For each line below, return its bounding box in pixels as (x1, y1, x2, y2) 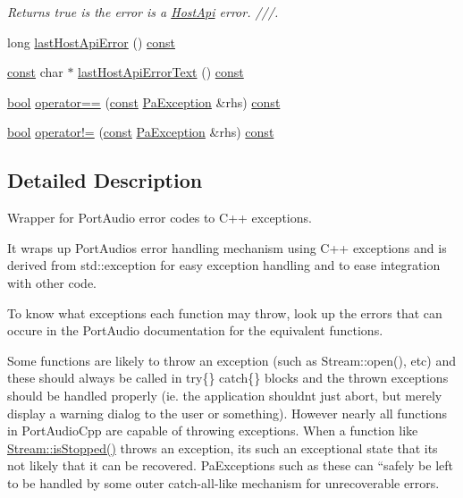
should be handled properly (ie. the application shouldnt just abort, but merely (7, 385, 442, 404)
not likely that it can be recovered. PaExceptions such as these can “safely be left (7, 456, 453, 475)
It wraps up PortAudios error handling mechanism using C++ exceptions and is (7, 238, 447, 257)
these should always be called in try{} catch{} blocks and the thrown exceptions (7, 368, 449, 387)
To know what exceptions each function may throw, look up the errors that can (7, 303, 442, 322)
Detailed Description (7, 166, 203, 194)
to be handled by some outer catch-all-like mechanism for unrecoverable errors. (7, 473, 440, 492)
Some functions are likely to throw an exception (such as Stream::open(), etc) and (7, 350, 457, 369)
